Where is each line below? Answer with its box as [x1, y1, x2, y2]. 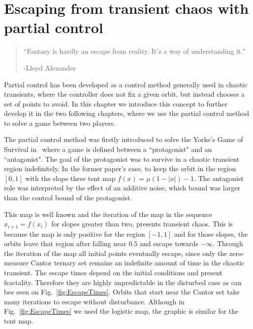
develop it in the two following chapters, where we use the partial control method [4, 108, 250, 118]
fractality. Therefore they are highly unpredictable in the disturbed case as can [4, 277, 242, 287]
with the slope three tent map [25, 173, 116, 183]
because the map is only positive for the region [4, 228, 145, 239]
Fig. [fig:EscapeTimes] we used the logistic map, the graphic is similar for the [4, 306, 239, 316]
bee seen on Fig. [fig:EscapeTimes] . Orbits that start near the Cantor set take [4, 287, 240, 297]
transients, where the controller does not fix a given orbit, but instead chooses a [4, 89, 245, 99]
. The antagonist [194, 173, 244, 183]
